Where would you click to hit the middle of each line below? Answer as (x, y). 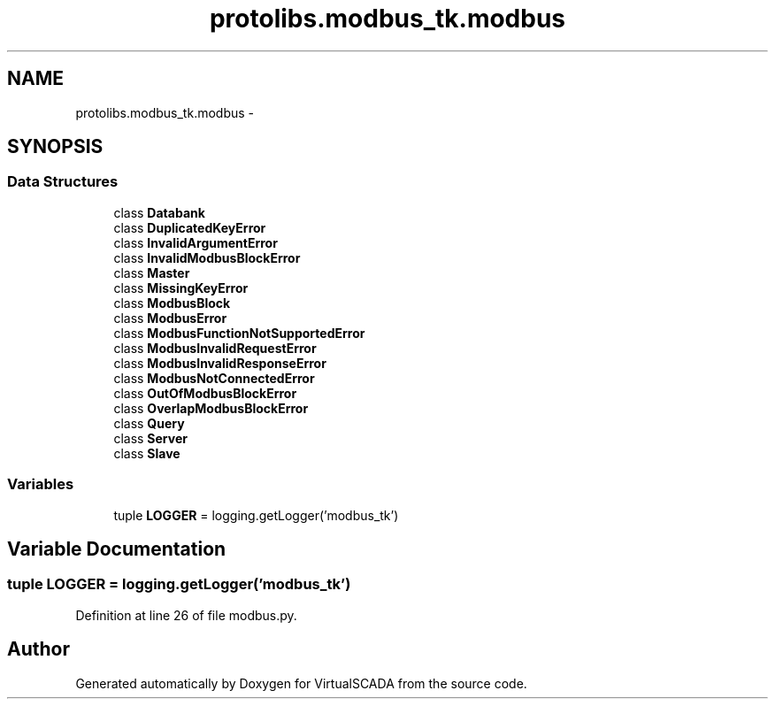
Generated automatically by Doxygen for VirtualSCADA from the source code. (301, 683)
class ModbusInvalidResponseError (220, 363)
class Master (152, 272)
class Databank (159, 212)
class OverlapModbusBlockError (211, 408)
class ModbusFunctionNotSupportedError (239, 333)
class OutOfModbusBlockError (205, 393)
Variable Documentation (117, 549)
